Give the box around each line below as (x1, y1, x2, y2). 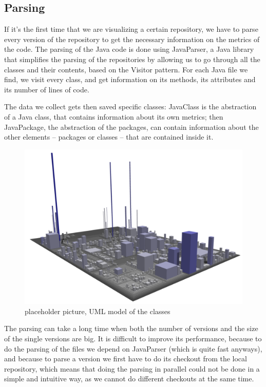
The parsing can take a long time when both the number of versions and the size (4, 323, 258, 334)
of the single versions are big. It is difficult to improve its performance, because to (4, 333, 262, 343)
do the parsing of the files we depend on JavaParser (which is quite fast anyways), (4, 343, 262, 354)
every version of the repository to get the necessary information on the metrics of (4, 33, 260, 44)
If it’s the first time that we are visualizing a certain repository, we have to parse (4, 24, 258, 34)
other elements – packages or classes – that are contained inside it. (4, 131, 214, 142)
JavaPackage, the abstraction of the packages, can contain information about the (4, 121, 259, 132)
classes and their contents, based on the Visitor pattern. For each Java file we (4, 64, 248, 74)
